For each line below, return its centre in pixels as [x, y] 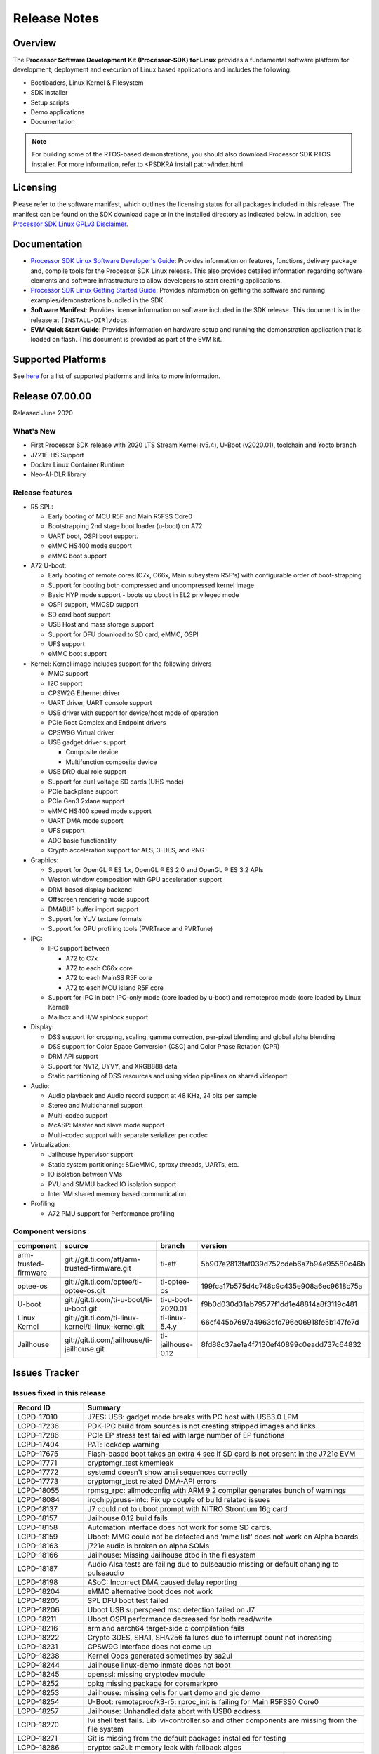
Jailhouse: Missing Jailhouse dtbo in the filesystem [172, 1555]
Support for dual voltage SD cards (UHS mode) [116, 782]
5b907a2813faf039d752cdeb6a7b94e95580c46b [283, 1264]
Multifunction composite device [111, 762]
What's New [34, 431]
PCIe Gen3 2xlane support [86, 801]
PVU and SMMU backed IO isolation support [112, 1184]
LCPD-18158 [38, 1527]
